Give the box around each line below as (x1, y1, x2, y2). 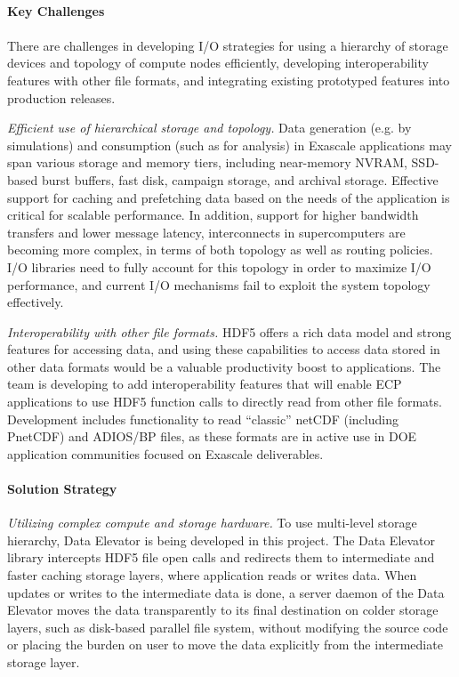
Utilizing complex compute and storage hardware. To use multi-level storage (7, 513, 417, 532)
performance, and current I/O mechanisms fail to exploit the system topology (7, 275, 431, 294)
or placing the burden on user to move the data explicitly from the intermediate (7, 635, 443, 654)
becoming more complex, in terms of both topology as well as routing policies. (7, 240, 433, 259)
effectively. (7, 293, 64, 311)
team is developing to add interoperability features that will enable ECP (7, 375, 402, 393)
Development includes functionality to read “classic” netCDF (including (7, 409, 399, 428)
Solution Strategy (7, 480, 117, 498)
